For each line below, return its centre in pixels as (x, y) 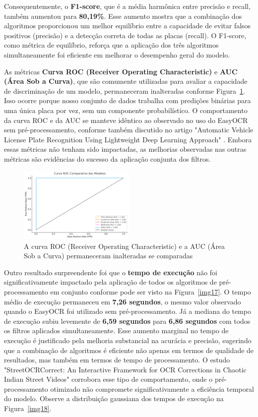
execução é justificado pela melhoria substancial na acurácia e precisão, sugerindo (128, 340)
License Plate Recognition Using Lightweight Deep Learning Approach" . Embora (128, 139)
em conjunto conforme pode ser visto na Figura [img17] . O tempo (151, 291)
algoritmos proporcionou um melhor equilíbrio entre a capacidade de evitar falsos (128, 26)
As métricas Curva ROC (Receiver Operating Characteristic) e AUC (121, 71)
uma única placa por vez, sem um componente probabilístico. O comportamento (126, 110)
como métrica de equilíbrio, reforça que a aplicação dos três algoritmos (111, 45)
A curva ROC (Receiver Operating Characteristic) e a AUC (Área (125, 246)
